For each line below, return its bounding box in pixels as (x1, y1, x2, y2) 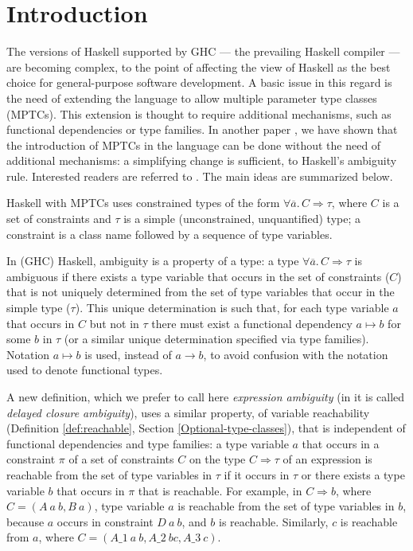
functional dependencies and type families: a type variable (6, 435, 289, 451)
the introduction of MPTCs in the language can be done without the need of (6, 136, 381, 153)
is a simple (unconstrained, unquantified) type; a (123, 210, 360, 227)
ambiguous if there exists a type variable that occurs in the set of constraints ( (6, 268, 390, 284)
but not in (89, 315, 139, 331)
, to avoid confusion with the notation (203, 346, 388, 362)
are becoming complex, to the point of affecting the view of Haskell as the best (6, 58, 391, 75)
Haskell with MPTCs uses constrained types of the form (6, 194, 280, 211)
